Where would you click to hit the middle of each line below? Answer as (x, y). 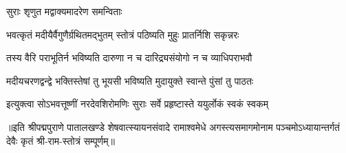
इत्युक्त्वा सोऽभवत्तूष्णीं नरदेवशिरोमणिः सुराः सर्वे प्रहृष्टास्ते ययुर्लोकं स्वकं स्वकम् (137, 104)
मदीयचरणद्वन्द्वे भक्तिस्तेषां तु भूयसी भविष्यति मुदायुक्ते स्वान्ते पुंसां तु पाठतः (130, 80)
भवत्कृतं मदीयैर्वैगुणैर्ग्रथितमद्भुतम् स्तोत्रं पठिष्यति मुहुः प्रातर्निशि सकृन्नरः (123, 34)
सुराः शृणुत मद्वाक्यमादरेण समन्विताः (64, 11)
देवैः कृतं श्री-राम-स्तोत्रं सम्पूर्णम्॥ (61, 140)
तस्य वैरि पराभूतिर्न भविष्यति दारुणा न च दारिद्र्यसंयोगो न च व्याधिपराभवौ (129, 58)
